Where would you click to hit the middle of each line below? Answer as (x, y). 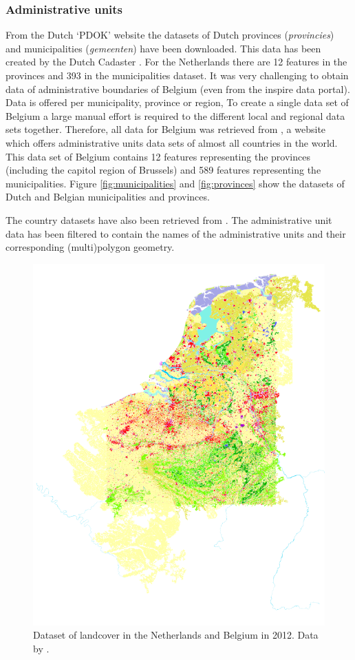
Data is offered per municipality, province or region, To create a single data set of (177, 102)
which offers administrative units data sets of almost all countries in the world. (172, 142)
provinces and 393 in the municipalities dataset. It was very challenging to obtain (177, 75)
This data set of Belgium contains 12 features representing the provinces (158, 156)
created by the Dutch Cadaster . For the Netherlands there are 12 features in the (176, 62)
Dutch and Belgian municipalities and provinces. (108, 197)
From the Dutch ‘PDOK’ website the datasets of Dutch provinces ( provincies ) (170, 35)
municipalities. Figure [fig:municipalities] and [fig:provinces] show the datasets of (175, 183)
